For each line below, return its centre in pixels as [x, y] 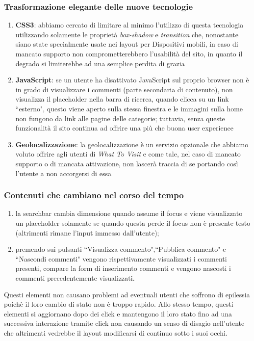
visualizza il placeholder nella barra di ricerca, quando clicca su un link [122, 99]
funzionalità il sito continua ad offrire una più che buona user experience [124, 128]
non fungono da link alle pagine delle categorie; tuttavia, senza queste [120, 118]
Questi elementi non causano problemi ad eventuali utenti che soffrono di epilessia [127, 294]
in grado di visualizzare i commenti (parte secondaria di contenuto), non [124, 89]
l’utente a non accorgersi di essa [63, 173]
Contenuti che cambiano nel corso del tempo [94, 195]
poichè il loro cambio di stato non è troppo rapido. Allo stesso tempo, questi [119, 304]
